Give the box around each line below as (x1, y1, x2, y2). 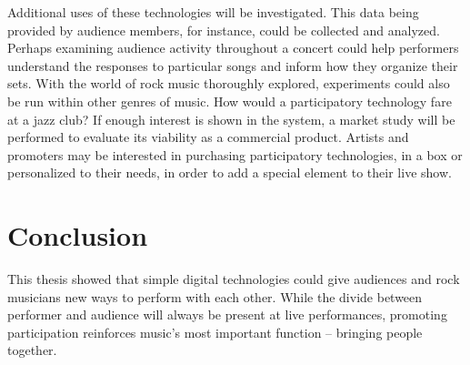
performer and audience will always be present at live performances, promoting (7, 305, 447, 324)
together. (7, 340, 57, 360)
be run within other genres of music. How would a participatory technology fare (7, 91, 452, 110)
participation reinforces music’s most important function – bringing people (7, 322, 423, 341)
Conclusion (7, 217, 148, 254)
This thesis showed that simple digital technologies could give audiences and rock (7, 269, 460, 289)
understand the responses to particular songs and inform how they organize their (7, 56, 458, 75)
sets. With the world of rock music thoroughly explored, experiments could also (7, 74, 450, 93)
